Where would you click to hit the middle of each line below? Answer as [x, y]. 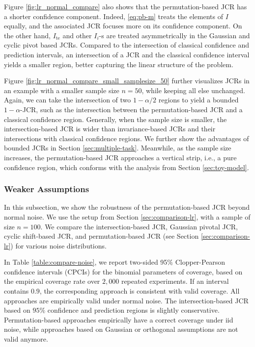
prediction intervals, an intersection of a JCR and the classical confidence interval [127, 54]
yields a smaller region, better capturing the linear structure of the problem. [119, 64]
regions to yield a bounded [198, 100]
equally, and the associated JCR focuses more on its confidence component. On [123, 26]
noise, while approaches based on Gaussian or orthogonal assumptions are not [121, 329]
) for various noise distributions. [58, 245]
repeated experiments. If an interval [175, 281]
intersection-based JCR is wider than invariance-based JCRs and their [110, 129]
